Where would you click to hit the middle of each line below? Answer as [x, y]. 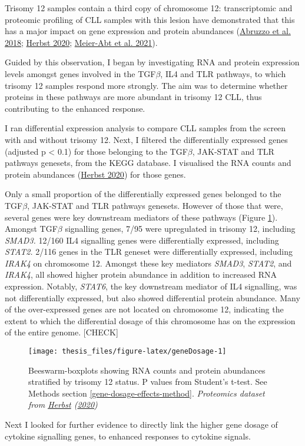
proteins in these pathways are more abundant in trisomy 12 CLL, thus [133, 97]
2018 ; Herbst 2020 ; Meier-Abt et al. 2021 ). [81, 42]
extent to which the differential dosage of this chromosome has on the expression [150, 320]
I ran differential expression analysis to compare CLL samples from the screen [145, 128]
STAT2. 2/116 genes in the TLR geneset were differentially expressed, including [149, 252]
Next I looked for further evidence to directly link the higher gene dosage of [141, 425]
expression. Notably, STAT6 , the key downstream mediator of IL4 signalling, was [151, 286]
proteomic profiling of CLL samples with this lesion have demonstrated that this [150, 19]
